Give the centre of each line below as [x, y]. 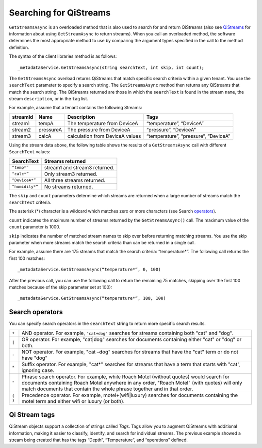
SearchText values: [30, 152]
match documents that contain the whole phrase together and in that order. [107, 389]
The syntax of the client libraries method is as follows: [63, 56]
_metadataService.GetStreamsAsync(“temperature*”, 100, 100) [92, 298]
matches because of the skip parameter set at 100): [61, 287]
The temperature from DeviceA [103, 123]
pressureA [50, 129]
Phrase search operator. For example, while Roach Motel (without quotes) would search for [126, 377]
